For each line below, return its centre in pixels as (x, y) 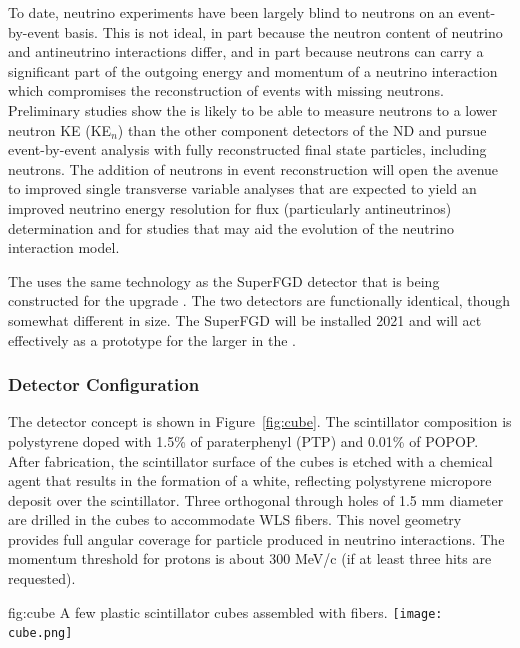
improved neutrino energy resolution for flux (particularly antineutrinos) (230, 207)
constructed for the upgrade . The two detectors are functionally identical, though (259, 300)
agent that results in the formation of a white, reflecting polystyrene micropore (250, 480)
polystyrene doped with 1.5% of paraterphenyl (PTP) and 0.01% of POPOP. (243, 440)
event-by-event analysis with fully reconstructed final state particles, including (247, 149)
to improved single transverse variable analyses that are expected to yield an (242, 188)
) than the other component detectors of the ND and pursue (302, 129)
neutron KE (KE (60, 129)
